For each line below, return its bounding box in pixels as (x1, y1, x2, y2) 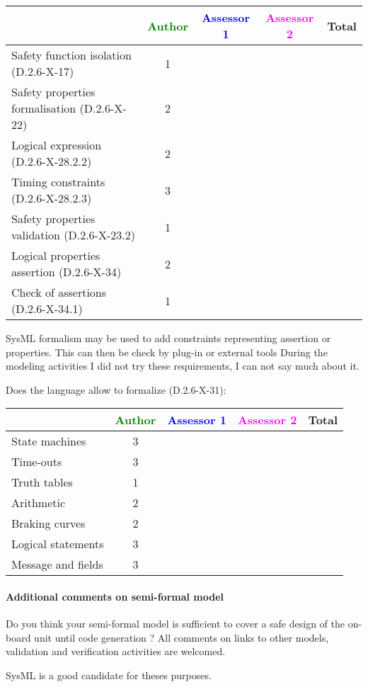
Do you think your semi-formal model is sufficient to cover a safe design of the (6, 616, 345, 631)
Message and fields (11, 556, 103, 573)
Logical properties (11, 247, 100, 263)
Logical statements (11, 535, 104, 552)
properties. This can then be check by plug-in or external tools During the (6, 344, 328, 359)
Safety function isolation (11, 47, 132, 63)
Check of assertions (11, 284, 107, 300)
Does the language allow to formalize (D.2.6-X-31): (6, 382, 226, 397)
